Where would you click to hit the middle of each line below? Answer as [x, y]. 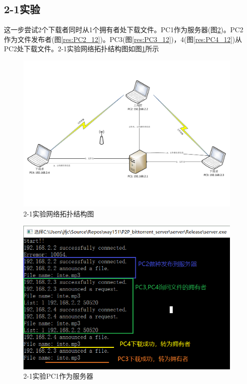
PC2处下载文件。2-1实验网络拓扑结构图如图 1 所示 [82, 49]
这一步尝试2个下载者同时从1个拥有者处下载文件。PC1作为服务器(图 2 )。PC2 [124, 30]
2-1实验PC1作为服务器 [58, 376]
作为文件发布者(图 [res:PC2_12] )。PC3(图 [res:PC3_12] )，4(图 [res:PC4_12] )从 [123, 39]
